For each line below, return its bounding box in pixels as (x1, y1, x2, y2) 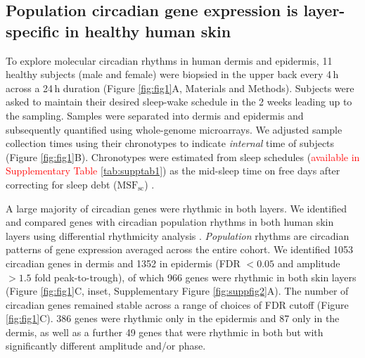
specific (6, 20, 60, 41)
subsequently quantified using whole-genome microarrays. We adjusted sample (6, 122, 342, 136)
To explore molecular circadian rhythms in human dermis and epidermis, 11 (6, 53, 333, 68)
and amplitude (277, 255, 340, 270)
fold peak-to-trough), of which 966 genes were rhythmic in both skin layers (34, 269, 357, 284)
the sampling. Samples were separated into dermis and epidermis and (6, 108, 304, 122)
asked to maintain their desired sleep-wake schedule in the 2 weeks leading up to (6, 94, 352, 109)
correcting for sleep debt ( (6, 177, 117, 191)
